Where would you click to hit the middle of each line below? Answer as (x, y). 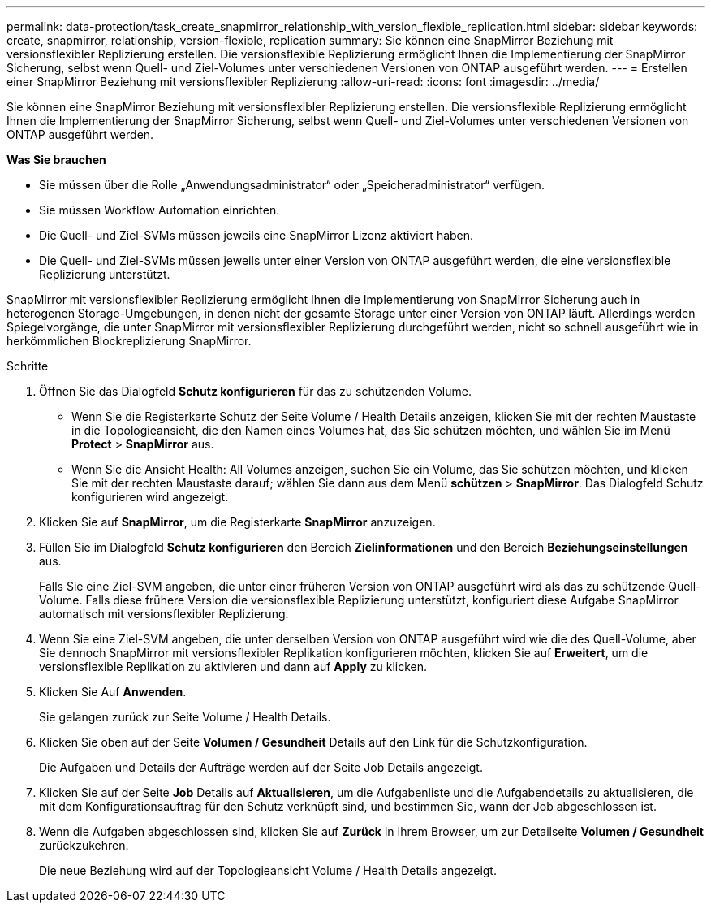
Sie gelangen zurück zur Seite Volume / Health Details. (185, 717)
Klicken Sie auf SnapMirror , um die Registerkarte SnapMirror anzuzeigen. (237, 522)
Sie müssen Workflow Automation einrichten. (159, 210)
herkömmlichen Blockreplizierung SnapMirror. (129, 341)
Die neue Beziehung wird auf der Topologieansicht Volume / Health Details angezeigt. (268, 870)
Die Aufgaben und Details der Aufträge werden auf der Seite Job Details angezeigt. (261, 767)
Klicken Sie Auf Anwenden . (113, 692)
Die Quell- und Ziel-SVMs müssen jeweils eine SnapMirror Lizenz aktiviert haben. (256, 235)
